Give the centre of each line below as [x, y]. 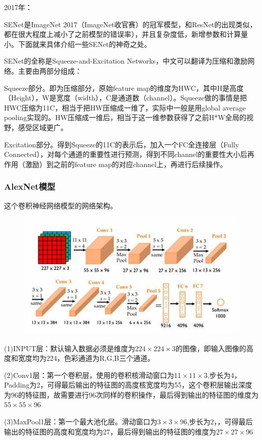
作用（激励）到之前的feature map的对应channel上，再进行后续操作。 [116, 164]
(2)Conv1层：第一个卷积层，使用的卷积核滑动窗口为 [89, 375]
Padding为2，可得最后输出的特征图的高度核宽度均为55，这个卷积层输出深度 [128, 385]
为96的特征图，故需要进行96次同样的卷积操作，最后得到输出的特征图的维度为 [131, 394]
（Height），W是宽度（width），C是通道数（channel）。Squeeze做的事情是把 [126, 98]
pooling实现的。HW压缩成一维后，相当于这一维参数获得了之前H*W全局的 [125, 117]
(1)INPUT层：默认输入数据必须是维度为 [70, 348]
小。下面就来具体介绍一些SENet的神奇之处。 [78, 44]
